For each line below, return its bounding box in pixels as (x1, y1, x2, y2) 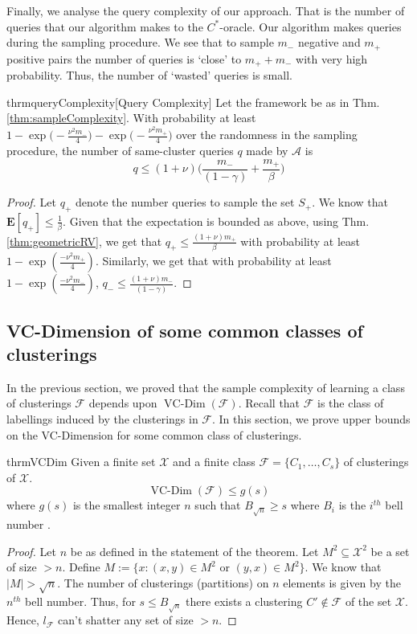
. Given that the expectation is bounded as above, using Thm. (63, 212, 370, 229)
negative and (297, 34, 361, 51)
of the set (345, 592, 392, 609)
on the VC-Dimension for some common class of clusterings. (6, 426, 302, 443)
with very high (296, 50, 368, 67)
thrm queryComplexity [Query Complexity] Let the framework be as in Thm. (6, 93, 380, 110)
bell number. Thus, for (25, 592, 136, 609)
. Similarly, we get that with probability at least (95, 252, 332, 269)
